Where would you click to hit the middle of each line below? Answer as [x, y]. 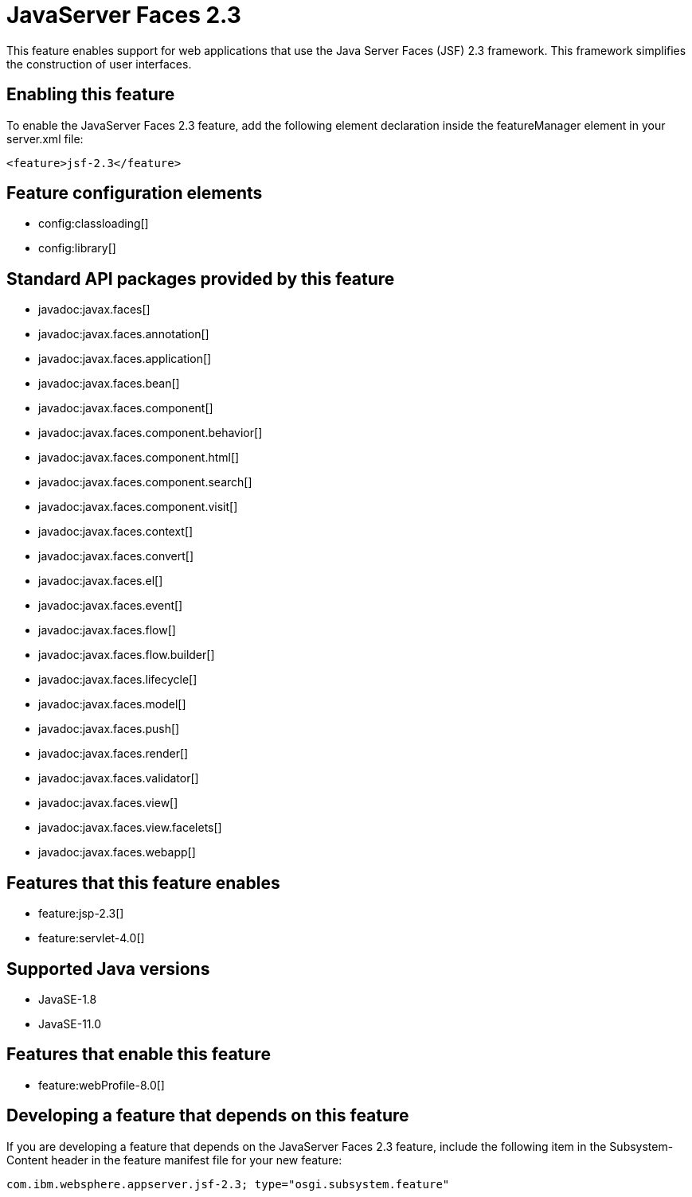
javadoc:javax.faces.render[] [113, 754]
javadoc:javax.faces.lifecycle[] [118, 680]
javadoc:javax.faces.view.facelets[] [130, 828]
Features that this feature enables [143, 883]
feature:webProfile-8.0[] [102, 1085]
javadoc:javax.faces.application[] [125, 359]
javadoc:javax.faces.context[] [116, 532]
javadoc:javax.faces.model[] [112, 704]
